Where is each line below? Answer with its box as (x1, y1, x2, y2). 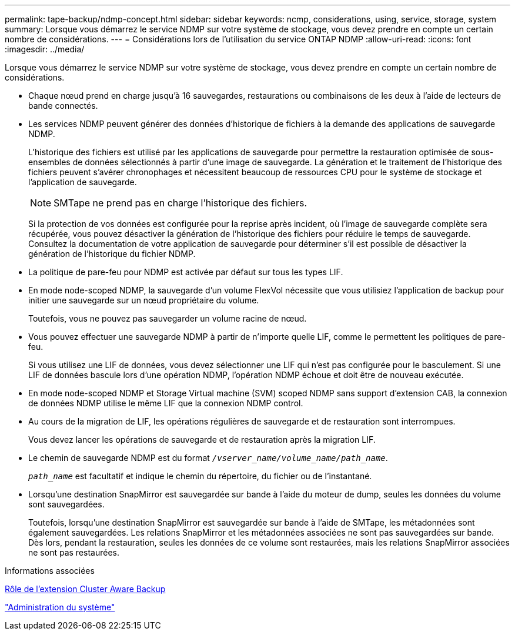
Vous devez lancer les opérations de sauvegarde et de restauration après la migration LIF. (28, 435, 376, 444)
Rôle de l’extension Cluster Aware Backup (5, 584, 166, 594)
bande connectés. (28, 101, 98, 111)
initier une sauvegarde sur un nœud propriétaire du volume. (28, 295, 259, 305)
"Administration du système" (5, 602, 115, 612)
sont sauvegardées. (28, 499, 105, 509)
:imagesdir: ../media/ (5, 44, 85, 54)
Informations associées (5, 566, 95, 576)
